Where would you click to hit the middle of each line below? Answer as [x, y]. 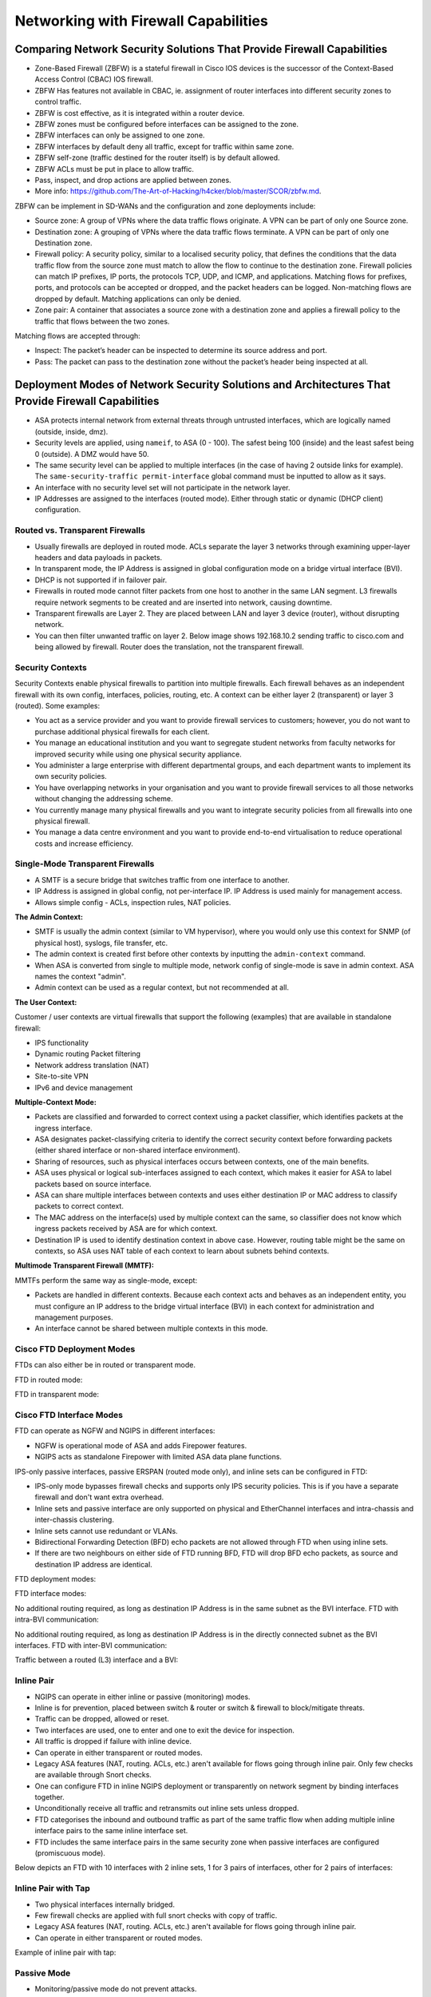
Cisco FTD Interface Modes [69, 1415]
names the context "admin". [81, 976]
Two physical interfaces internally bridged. [105, 1904]
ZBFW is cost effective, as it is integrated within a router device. [140, 113]
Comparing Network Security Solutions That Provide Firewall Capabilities [201, 49]
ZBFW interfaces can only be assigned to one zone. [120, 135]
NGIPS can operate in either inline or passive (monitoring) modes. [142, 1697]
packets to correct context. [79, 1206]
